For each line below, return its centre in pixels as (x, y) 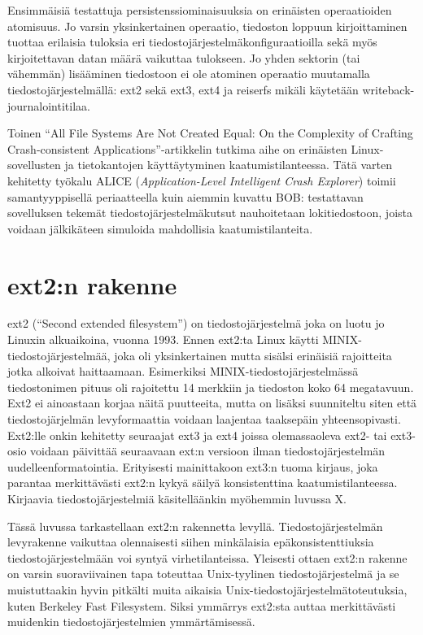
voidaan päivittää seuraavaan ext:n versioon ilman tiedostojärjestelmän (208, 451)
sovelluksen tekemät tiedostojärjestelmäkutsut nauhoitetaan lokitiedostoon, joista (210, 213)
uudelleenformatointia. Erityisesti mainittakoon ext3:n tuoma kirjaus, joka (193, 466)
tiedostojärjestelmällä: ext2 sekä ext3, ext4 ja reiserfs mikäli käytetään (183, 89)
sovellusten (34, 165)
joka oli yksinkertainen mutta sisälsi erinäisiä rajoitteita (253, 355)
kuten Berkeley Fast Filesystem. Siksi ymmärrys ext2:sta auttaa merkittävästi (202, 605)
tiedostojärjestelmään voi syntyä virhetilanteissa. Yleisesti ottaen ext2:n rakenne (207, 557)
